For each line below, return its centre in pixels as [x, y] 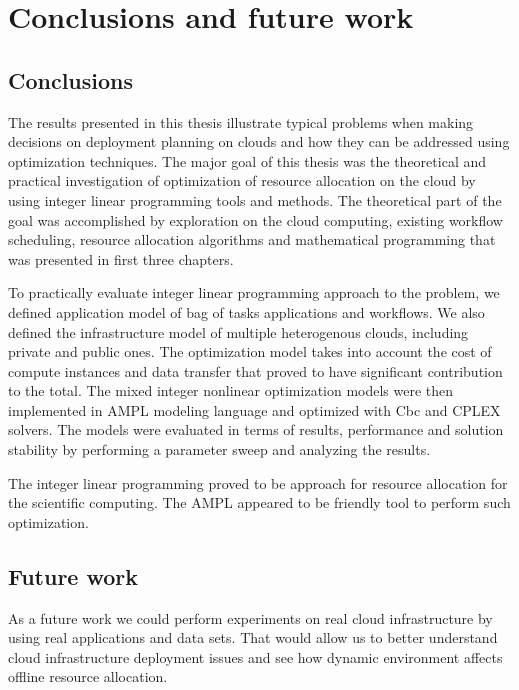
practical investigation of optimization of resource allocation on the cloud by [242, 180]
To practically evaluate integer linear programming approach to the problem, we [254, 292]
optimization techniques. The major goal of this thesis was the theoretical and [247, 160]
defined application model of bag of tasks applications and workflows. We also [246, 311]
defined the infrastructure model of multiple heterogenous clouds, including [238, 331]
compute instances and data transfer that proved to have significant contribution [255, 370]
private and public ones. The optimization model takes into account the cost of [250, 351]
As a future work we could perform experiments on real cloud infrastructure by [250, 617]
